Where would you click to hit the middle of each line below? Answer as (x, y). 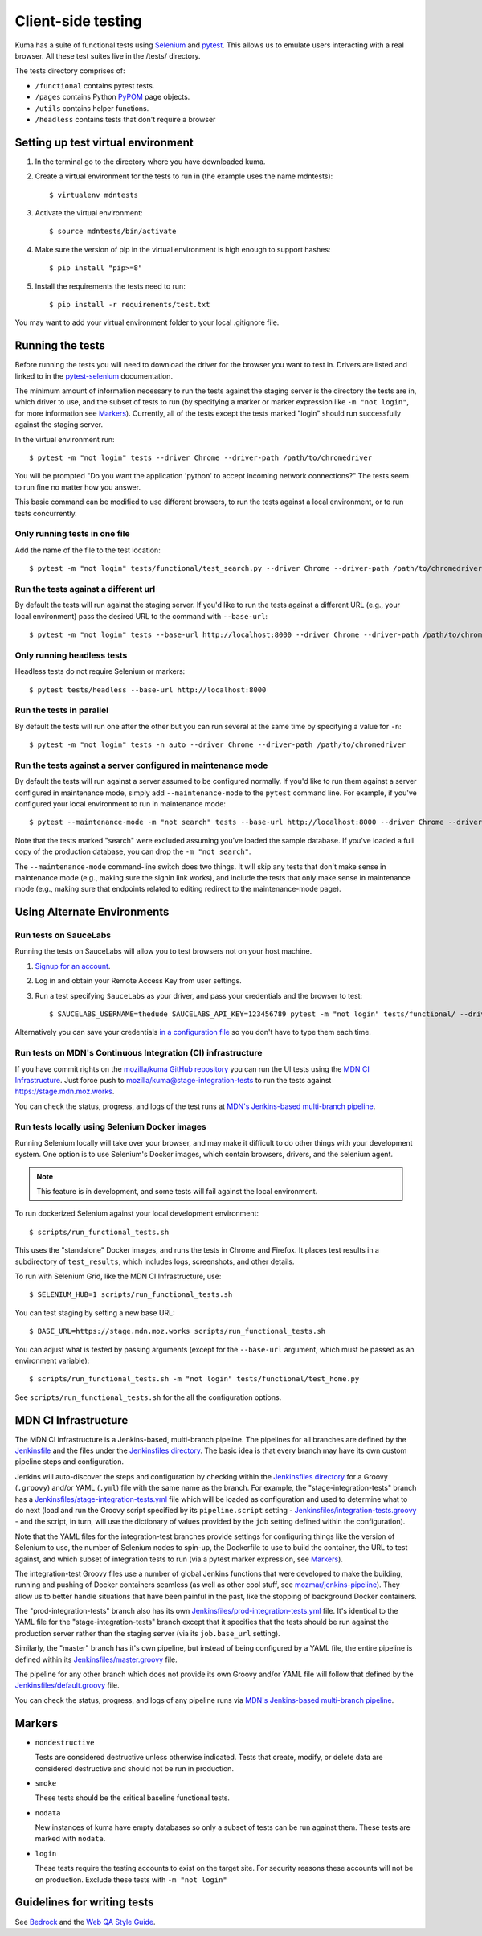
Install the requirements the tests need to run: (110, 286)
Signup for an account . (73, 966)
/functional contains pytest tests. (95, 85)
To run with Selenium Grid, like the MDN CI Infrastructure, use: (118, 1276)
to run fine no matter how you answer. (78, 487)
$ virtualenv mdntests (94, 195)
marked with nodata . (70, 1839)
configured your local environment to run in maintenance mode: (120, 803)
